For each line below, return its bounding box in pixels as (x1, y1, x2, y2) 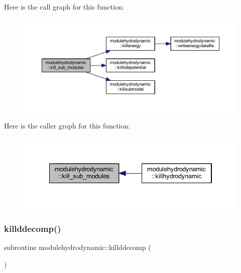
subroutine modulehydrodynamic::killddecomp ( (4, 242, 151, 252)
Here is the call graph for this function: (4, 2, 125, 12)
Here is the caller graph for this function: (4, 120, 131, 131)
